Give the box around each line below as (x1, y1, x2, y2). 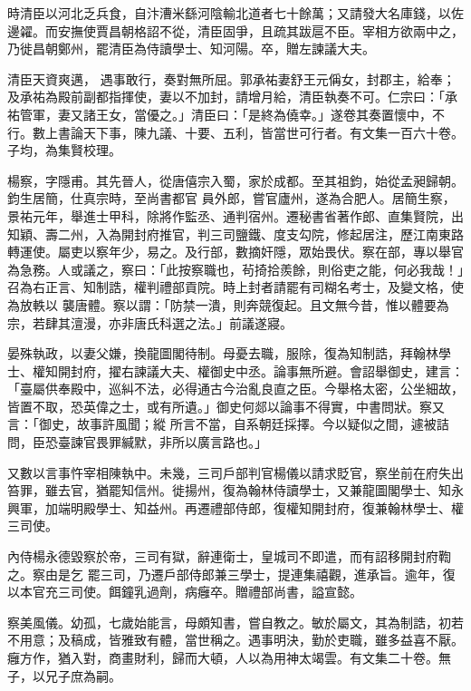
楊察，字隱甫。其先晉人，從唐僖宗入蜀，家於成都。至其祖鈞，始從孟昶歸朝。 (7, 170, 464, 190)
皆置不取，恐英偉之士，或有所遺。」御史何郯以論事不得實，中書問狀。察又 (7, 396, 445, 415)
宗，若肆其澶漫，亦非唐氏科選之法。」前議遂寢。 (7, 313, 293, 332)
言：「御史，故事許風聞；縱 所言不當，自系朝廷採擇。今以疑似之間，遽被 (7, 414, 437, 433)
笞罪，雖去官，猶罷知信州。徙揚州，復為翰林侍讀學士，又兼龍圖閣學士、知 (7, 481, 451, 500)
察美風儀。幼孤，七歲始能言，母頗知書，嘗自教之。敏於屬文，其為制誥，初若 (7, 612, 464, 631)
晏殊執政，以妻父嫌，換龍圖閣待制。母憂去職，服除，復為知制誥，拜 (7, 344, 413, 363)
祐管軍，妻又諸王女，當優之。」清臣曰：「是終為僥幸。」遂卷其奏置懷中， (7, 104, 432, 123)
